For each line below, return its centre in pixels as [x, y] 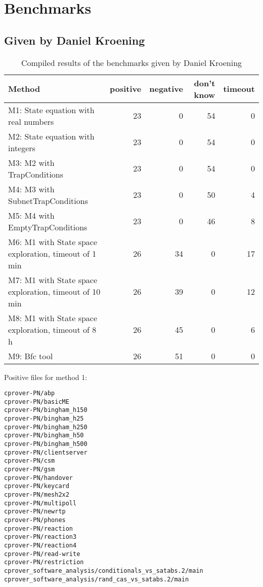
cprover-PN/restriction [44, 562]
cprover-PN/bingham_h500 [46, 444]
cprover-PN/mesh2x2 [37, 495]
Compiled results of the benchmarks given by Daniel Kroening [131, 62]
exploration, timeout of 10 [54, 291]
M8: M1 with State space [53, 318]
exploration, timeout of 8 [52, 329]
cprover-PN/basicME [37, 402]
